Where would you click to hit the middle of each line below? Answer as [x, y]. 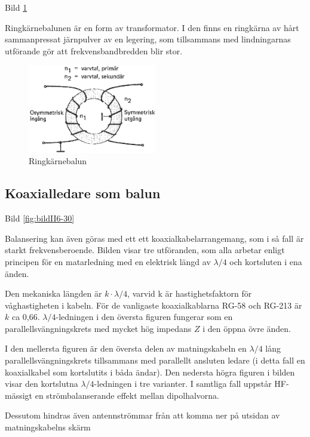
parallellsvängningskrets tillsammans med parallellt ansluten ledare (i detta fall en [155, 360]
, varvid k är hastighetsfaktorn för [190, 293]
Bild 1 [16, 7]
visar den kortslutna [42, 384]
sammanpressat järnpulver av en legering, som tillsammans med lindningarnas [148, 39]
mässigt [19, 395]
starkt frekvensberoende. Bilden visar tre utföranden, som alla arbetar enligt [145, 250]
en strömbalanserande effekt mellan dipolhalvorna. [127, 395]
